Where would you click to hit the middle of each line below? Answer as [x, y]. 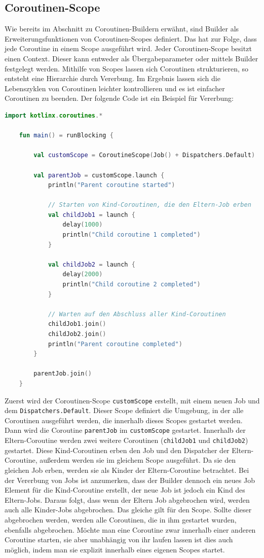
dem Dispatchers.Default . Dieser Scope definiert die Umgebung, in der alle [124, 410]
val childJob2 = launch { [91, 264]
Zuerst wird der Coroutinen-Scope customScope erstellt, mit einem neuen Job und [132, 400]
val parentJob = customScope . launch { [99, 175]
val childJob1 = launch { [91, 215]
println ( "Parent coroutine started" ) [111, 185]
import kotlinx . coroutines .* [54, 115]
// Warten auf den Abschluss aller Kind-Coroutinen [137, 314]
